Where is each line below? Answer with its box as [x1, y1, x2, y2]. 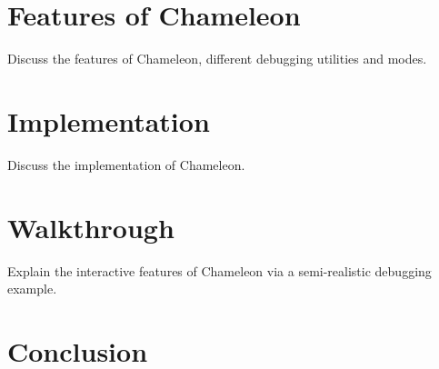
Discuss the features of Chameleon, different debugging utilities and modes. [7, 49, 427, 68]
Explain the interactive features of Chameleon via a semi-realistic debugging [7, 261, 432, 280]
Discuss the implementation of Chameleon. [7, 155, 245, 174]
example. [7, 279, 57, 298]
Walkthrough [7, 208, 175, 245]
